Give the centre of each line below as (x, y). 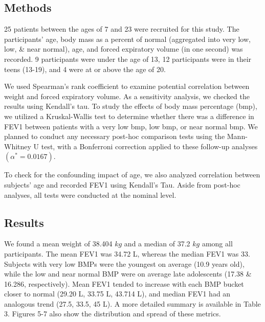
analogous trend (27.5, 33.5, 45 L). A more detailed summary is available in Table (132, 303)
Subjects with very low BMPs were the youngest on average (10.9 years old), (124, 263)
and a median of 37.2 (157, 244)
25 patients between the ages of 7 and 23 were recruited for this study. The (122, 29)
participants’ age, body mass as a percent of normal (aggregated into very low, (127, 39)
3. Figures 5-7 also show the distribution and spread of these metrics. (113, 314)
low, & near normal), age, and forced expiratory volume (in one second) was (124, 49)
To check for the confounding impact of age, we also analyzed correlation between (132, 175)
